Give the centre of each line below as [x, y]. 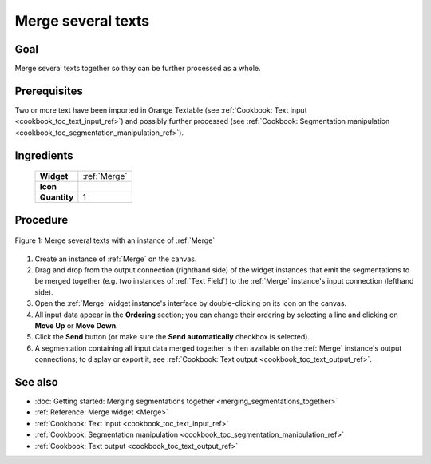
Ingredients [44, 155]
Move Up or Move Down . [77, 325]
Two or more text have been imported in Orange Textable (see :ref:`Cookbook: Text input [161, 110]
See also [37, 382]
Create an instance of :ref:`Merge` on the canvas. [116, 259]
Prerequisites [49, 91]
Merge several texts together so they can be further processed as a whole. [138, 69]
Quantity [57, 197]
